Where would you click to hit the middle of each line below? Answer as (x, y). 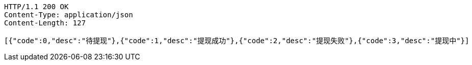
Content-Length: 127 (45, 23)
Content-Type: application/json (69, 15)
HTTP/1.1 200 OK (36, 7)
